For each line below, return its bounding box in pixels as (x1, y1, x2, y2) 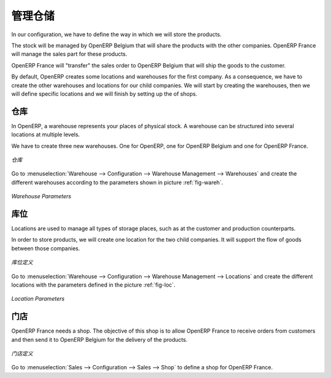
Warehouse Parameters (11, 193, 72, 200)
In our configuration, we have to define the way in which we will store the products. (11, 31, 222, 38)
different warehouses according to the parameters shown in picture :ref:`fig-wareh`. (11, 179, 223, 186)
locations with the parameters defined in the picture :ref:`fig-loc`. (11, 281, 176, 288)
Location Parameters (11, 295, 65, 303)
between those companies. (11, 244, 80, 252)
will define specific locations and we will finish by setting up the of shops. (11, 90, 197, 98)
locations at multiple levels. (11, 131, 80, 138)
